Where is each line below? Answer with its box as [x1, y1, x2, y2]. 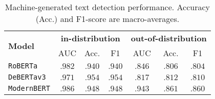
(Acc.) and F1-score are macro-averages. [35, 13, 180, 24]
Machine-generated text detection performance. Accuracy [5, 1, 210, 13]
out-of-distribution [131, 32, 207, 44]
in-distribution [60, 32, 120, 44]
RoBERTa [8, 62, 38, 70]
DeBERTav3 [8, 73, 46, 81]
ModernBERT [8, 84, 50, 92]
